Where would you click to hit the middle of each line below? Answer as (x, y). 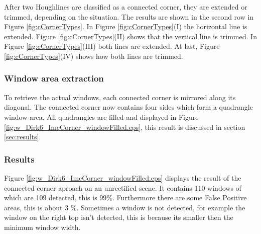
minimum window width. (42, 227)
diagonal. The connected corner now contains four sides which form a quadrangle (128, 107)
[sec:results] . (23, 137)
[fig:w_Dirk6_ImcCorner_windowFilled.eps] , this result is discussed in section (125, 127)
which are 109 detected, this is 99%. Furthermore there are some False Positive (125, 198)
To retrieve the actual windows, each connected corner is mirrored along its (120, 97)
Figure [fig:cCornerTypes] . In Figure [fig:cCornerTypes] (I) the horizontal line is (126, 26)
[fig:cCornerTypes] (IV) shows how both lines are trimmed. (94, 56)
